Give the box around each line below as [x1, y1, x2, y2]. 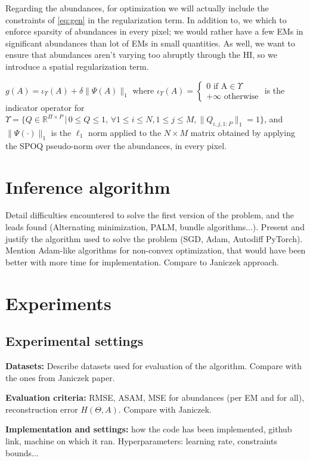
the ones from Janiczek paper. [5, 371, 115, 383]
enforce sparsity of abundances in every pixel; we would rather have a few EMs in [5, 25, 303, 38]
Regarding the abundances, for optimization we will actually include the [5, 2, 269, 14]
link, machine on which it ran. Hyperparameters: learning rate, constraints [5, 434, 277, 447]
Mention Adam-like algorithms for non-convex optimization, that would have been [5, 244, 306, 256]
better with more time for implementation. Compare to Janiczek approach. [5, 255, 279, 268]
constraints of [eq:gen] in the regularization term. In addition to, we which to [5, 13, 287, 26]
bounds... [5, 446, 39, 459]
